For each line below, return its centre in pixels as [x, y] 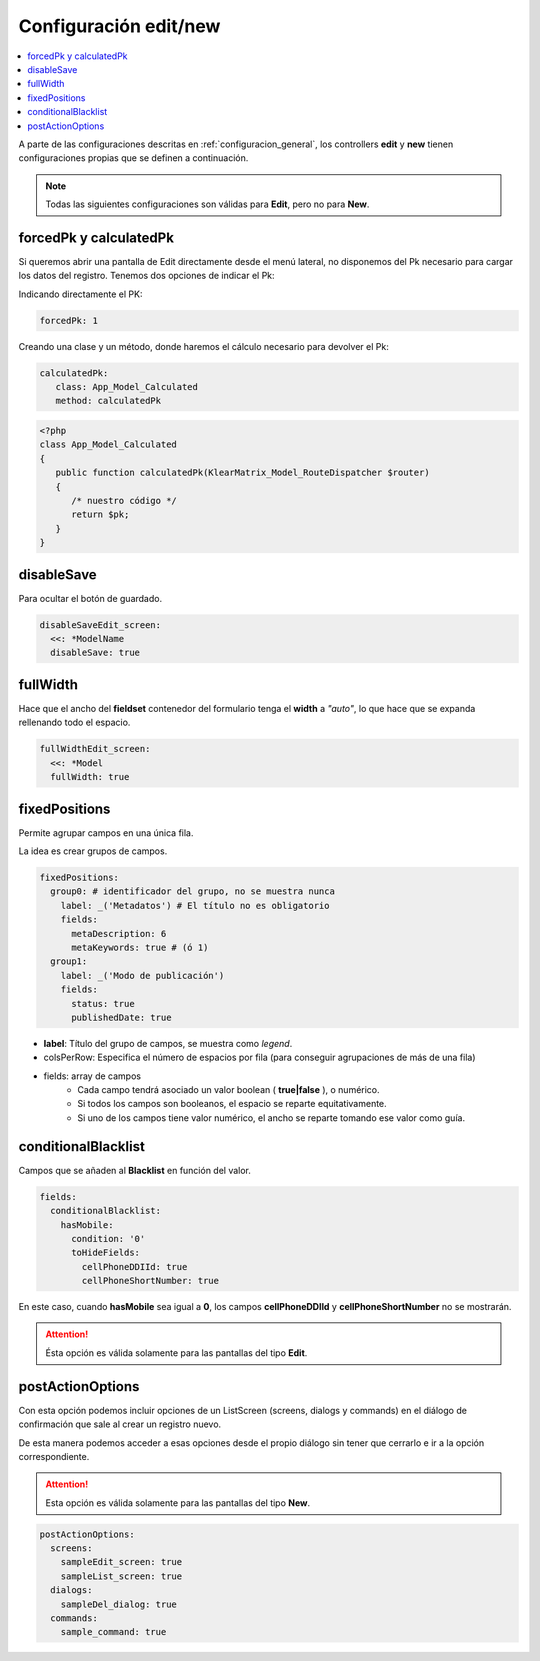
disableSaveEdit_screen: [100, 624]
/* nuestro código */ [124, 501]
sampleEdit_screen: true [121, 1562]
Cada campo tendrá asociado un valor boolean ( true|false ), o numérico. [228, 1090]
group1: [69, 961]
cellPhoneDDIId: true [134, 1266]
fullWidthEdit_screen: [95, 749]
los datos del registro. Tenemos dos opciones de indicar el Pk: [146, 276]
